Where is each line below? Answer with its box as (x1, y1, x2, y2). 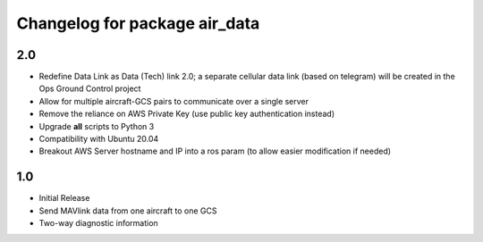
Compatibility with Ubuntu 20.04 (38, 134, 159, 145)
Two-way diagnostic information (38, 218, 158, 229)
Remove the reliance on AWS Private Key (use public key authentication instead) (38, 108, 335, 120)
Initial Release (38, 193, 90, 204)
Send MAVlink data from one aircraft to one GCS (38, 205, 217, 216)
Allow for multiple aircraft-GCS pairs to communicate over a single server (38, 96, 309, 106)
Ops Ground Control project (38, 83, 141, 94)
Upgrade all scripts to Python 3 (38, 121, 155, 131)
